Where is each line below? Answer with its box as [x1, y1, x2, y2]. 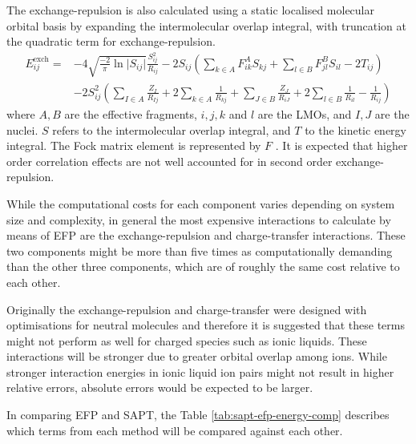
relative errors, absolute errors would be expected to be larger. [6, 379, 313, 396]
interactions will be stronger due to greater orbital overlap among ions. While [6, 348, 387, 365]
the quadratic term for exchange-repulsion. [6, 33, 216, 50]
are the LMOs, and [257, 105, 352, 122]
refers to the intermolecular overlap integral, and [52, 121, 291, 138]
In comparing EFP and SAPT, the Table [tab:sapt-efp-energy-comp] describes [6, 406, 390, 423]
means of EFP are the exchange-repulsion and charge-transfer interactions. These [6, 227, 406, 244]
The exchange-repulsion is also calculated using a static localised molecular [6, 2, 375, 18]
